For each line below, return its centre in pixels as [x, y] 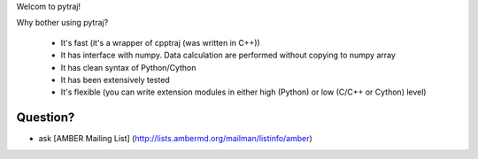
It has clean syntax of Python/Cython [128, 67]
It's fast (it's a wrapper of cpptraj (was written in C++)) [160, 42]
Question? [46, 118]
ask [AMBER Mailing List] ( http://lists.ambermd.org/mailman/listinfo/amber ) [176, 139]
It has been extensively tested [115, 79]
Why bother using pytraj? [62, 23]
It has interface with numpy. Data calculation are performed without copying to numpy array [228, 55]
